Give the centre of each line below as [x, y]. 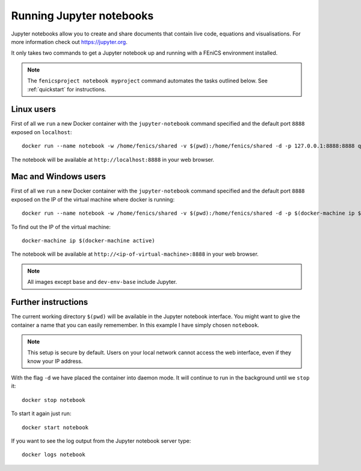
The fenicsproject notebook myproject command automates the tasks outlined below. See [147, 81]
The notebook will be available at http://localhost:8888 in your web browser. [113, 159]
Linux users [34, 109]
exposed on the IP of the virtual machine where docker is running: [93, 199]
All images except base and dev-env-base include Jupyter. [102, 282]
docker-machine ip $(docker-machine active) [89, 241]
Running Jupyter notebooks [82, 16]
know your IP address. [55, 361]
